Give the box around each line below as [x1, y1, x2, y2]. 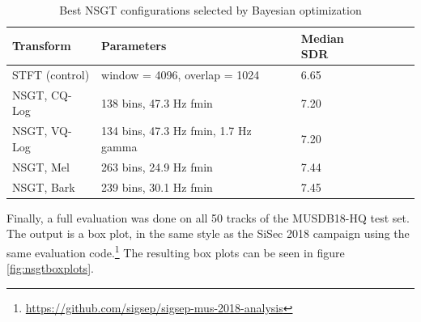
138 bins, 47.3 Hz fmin [101, 94, 213, 111]
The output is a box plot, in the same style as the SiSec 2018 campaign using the [6, 225, 410, 242]
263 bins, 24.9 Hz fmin [101, 158, 213, 175]
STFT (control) [12, 66, 90, 83]
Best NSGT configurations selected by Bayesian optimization [59, 2, 362, 18]
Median [300, 29, 344, 46]
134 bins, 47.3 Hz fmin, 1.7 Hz [101, 122, 252, 139]
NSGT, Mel [12, 158, 70, 175]
